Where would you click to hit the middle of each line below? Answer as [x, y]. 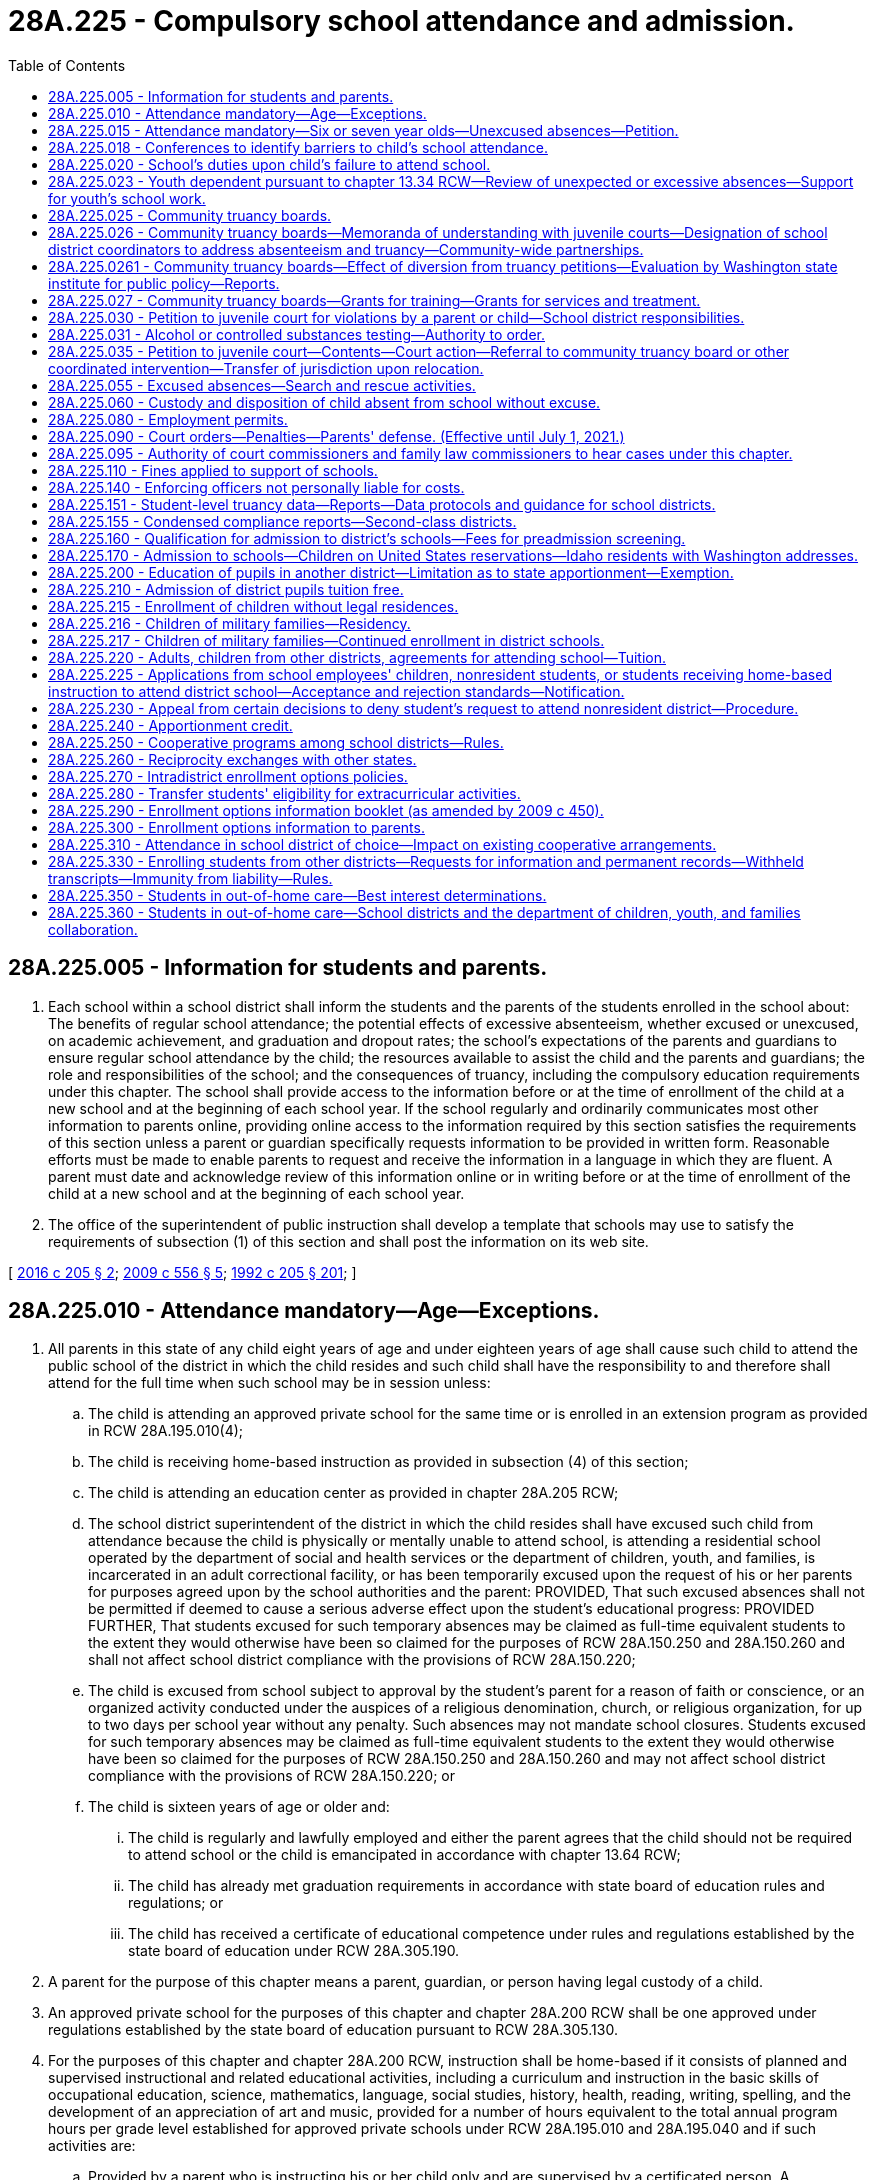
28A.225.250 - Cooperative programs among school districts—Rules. [276, 742]
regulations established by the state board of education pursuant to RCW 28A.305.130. [333, 2030]
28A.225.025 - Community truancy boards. [190, 215]
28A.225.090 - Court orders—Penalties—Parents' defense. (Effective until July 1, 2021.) [336, 436]
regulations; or [176, 1903]
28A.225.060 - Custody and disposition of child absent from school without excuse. [324, 402]
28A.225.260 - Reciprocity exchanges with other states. [232, 759]
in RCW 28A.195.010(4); [166, 1431]
